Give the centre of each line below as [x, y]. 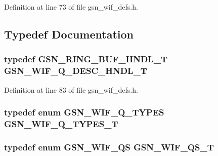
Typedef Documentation [69, 34]
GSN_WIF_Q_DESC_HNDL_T [76, 71]
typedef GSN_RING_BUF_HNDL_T [86, 59]
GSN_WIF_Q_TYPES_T [61, 123]
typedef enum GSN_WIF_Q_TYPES [84, 112]
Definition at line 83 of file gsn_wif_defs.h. [71, 89]
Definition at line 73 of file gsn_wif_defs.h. [71, 7]
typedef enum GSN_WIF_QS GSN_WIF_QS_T [109, 147]
